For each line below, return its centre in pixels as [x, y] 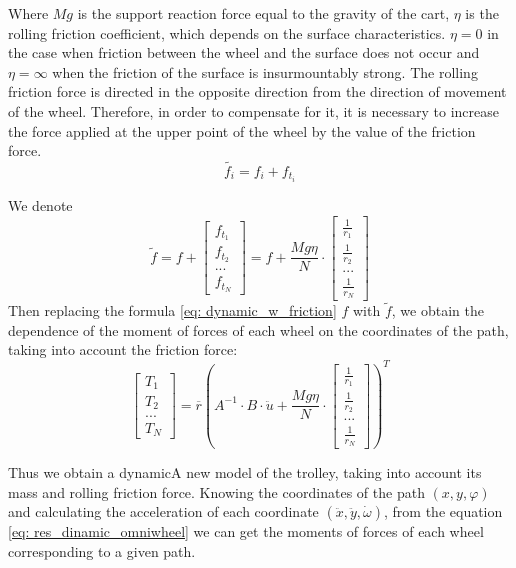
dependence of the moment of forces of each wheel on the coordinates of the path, [258, 329]
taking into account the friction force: [123, 349]
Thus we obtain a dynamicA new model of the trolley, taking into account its [245, 471]
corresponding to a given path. [102, 550]
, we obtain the [437, 310]
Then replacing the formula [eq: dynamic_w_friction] [172, 310]
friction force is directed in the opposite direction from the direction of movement [257, 91]
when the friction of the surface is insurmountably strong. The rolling [265, 71]
